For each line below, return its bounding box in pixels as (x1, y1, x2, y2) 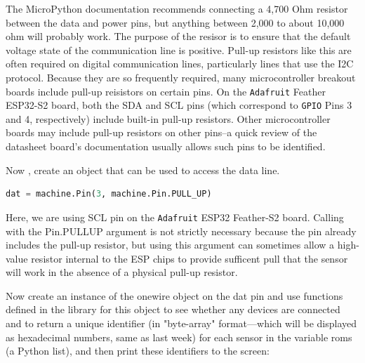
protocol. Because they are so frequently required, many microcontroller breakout (6, 70, 356, 84)
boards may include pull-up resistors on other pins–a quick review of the (6, 125, 317, 140)
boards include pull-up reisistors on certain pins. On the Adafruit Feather (6, 84, 326, 98)
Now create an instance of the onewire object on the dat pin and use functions (6, 288, 343, 303)
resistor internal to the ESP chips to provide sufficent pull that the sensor (31, 251, 348, 265)
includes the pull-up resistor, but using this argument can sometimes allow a (6, 237, 335, 252)
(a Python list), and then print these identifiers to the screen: (6, 343, 270, 358)
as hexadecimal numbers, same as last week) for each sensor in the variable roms (6, 329, 352, 344)
